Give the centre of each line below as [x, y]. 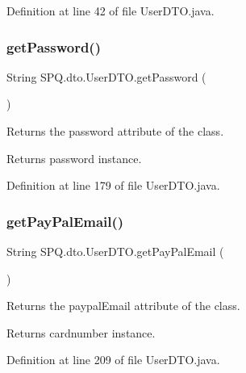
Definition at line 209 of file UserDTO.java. [113, 360]
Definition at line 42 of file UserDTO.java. [110, 10]
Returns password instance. [74, 158]
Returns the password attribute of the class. [115, 131]
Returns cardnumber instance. [81, 332]
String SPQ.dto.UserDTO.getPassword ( [106, 76]
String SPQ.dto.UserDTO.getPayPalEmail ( [115, 251]
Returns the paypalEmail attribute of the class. [123, 306]
